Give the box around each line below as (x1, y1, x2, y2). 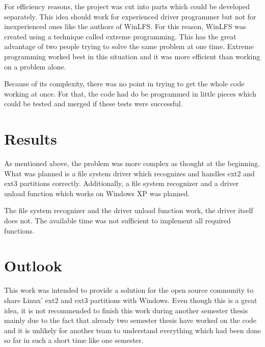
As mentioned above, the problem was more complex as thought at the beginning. (4, 158, 260, 169)
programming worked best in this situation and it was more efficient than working (4, 51, 260, 61)
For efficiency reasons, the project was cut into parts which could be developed (4, 1, 250, 11)
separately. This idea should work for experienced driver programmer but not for (4, 11, 256, 21)
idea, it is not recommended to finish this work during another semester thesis (4, 305, 248, 315)
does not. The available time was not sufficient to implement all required (4, 215, 231, 226)
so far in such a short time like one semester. (4, 335, 144, 345)
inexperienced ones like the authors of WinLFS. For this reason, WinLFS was (4, 21, 246, 32)
